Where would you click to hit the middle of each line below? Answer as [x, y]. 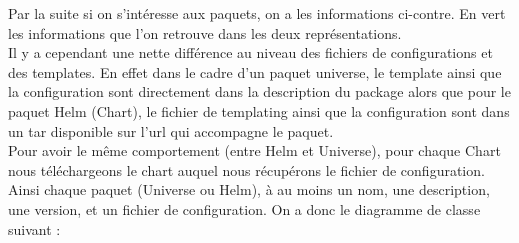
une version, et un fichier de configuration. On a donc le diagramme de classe [244, 208]
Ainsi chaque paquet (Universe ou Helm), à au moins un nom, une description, [249, 189]
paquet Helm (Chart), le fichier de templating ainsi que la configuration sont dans [259, 110]
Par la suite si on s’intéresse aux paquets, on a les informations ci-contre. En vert [257, 13]
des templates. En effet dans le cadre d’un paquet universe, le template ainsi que [255, 71]
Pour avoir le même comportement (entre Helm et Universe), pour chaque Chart [254, 150]
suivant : [34, 228]
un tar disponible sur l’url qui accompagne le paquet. [171, 130]
